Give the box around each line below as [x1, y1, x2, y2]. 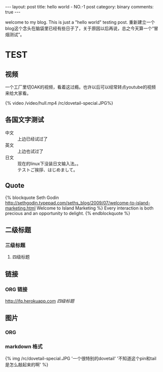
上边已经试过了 [17, 136, 48, 142]
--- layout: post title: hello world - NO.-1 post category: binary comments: [5, 4, 154, 9]
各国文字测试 [5, 116, 44, 124]
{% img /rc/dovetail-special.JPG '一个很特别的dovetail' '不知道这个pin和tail [5, 355, 157, 361]
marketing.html [5, 205, 36, 211]
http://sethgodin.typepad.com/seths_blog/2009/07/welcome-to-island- [5, 200, 150, 206]
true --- [5, 9, 21, 15]
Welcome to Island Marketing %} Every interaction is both [36, 205, 154, 211]
